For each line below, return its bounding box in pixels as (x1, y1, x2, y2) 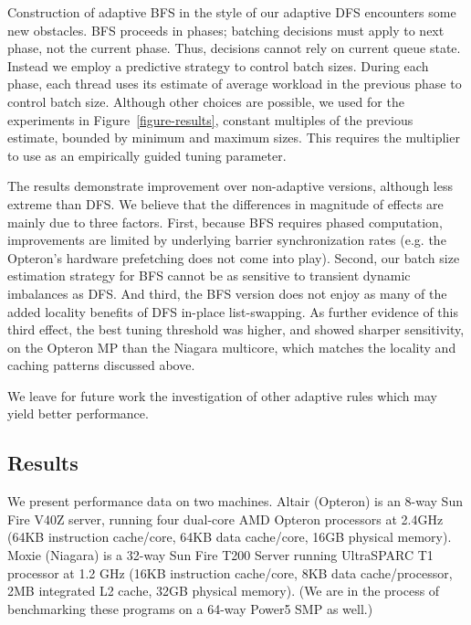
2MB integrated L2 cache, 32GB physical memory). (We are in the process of (7, 581, 440, 600)
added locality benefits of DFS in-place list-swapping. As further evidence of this (7, 302, 458, 321)
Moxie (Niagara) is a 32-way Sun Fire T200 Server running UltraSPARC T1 (7, 546, 434, 565)
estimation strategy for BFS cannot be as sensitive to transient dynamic (7, 266, 411, 285)
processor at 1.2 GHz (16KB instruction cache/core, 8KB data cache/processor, (7, 563, 453, 582)
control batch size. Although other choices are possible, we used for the (7, 91, 404, 111)
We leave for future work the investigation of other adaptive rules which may (7, 386, 437, 405)
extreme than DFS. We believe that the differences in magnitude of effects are (7, 194, 444, 213)
